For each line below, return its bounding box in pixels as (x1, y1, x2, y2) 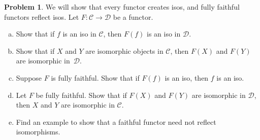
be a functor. (113, 11, 153, 22)
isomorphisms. (16, 126, 60, 137)
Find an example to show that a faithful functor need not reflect (16, 116, 216, 127)
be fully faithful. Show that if (36, 89, 127, 100)
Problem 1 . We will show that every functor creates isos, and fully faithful (4, 2, 240, 12)
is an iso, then (165, 72, 209, 83)
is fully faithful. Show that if (51, 72, 140, 83)
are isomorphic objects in (85, 45, 164, 56)
